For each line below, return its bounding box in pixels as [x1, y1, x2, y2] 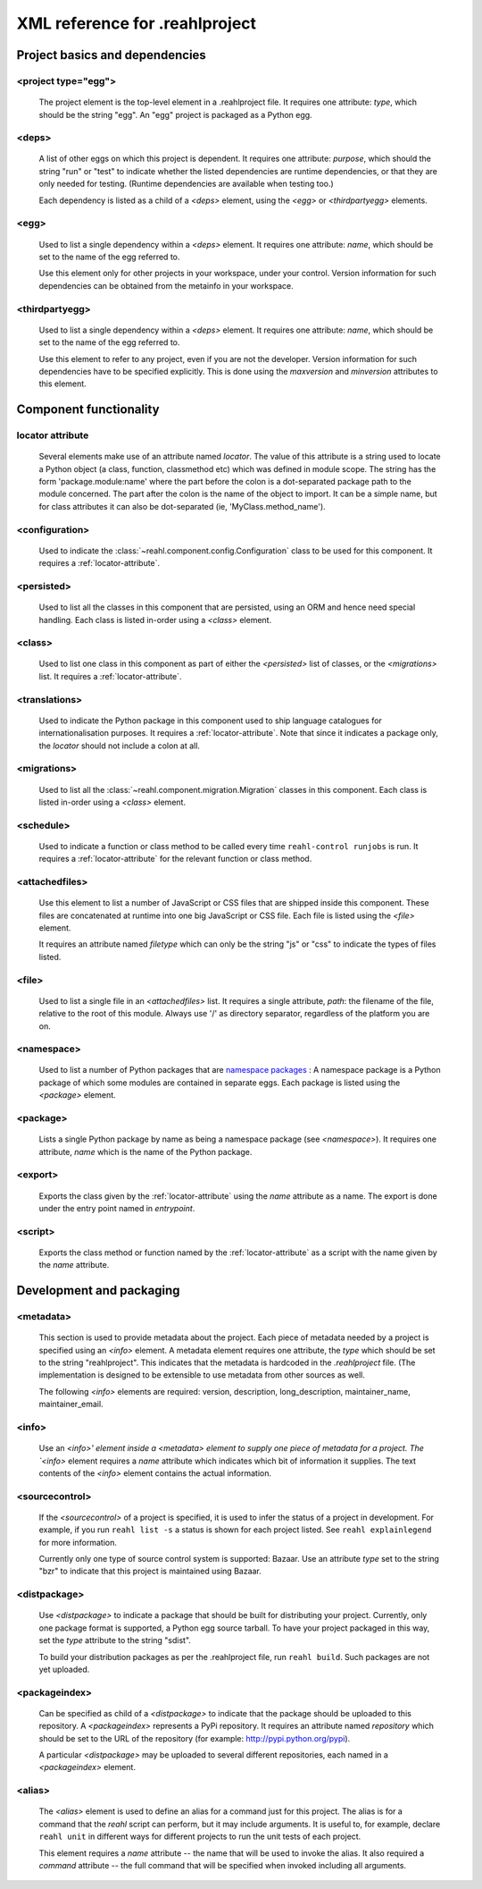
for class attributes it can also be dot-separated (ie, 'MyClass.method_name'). [38, 501, 326, 511]
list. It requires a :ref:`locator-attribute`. [38, 670, 182, 681]
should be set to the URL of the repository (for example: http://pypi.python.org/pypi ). [38, 1733, 351, 1743]
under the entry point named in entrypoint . [38, 1202, 195, 1213]
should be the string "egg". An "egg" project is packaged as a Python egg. [38, 109, 312, 120]
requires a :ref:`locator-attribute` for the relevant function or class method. [38, 854, 312, 864]
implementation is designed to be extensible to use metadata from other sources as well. [38, 1370, 366, 1380]
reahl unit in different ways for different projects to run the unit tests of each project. [38, 1831, 361, 1842]
